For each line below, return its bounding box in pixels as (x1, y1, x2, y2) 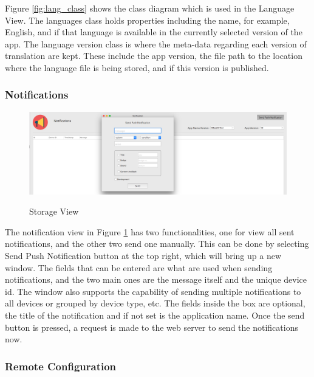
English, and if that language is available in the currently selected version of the (5, 26, 302, 38)
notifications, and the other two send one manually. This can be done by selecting (5, 237, 309, 250)
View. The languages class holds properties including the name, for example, (5, 13, 290, 26)
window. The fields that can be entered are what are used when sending (5, 261, 273, 274)
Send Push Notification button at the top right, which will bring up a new (5, 249, 282, 261)
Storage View (29, 205, 79, 218)
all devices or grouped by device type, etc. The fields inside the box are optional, (5, 297, 305, 310)
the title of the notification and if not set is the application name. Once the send (5, 308, 305, 321)
